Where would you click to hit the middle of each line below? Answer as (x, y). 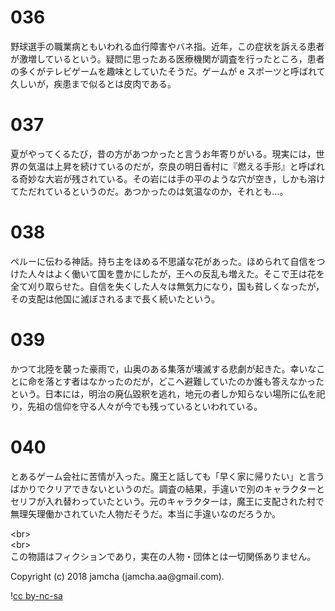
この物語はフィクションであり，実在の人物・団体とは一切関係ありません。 (163, 556)
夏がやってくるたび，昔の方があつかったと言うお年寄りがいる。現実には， (163, 153)
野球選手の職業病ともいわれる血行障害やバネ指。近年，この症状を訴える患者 (167, 46)
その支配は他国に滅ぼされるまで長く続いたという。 (115, 298)
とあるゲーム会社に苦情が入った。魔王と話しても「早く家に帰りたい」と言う (167, 476)
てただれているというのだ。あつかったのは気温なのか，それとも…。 (149, 191)
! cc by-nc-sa (36, 595)
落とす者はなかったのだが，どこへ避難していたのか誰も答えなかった (184, 381)
